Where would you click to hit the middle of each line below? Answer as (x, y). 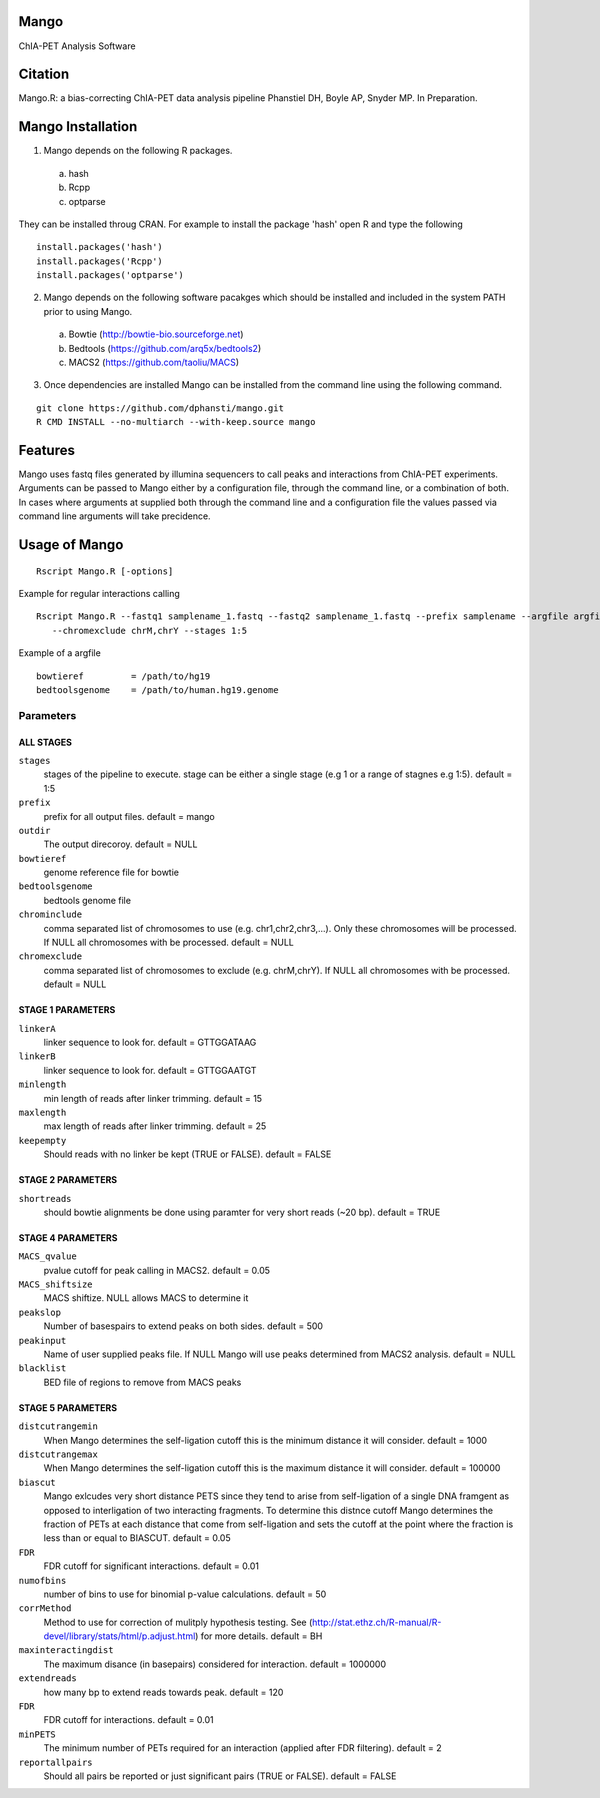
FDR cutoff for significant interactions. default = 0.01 (151, 1566)
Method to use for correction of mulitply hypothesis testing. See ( (178, 1622)
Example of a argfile (60, 653)
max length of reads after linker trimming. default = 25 (155, 1126)
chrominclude (50, 914)
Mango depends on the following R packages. (138, 151)
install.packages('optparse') (110, 275)
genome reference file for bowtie (111, 872)
